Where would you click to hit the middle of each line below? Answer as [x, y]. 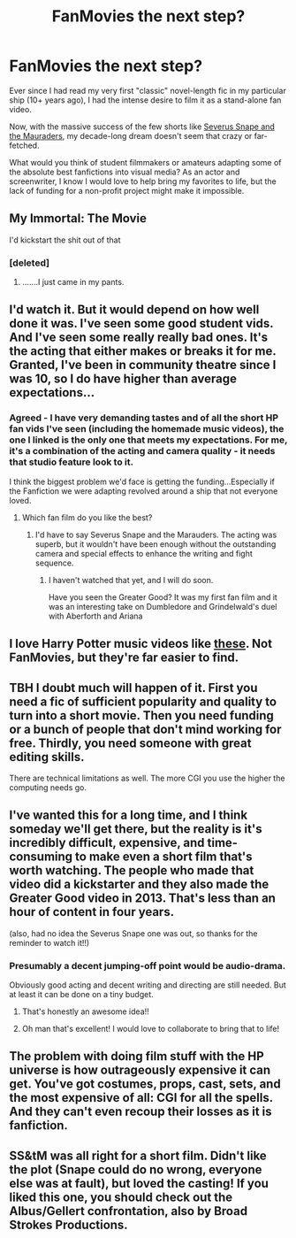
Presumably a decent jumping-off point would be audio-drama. [148, 965]
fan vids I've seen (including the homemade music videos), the [147, 429]
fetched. [24, 145]
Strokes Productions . [68, 1224]
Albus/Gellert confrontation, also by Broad [129, 1211]
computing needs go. [48, 787]
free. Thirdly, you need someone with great [130, 743]
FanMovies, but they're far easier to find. [124, 658]
